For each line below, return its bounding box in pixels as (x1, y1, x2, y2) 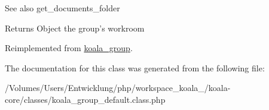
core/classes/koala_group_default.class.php (5, 93, 166, 105)
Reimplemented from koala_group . (5, 42, 133, 54)
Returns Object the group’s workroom (5, 21, 145, 34)
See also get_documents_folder (5, 2, 120, 14)
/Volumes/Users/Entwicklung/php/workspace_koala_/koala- (5, 81, 231, 94)
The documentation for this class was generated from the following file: (5, 61, 265, 74)
